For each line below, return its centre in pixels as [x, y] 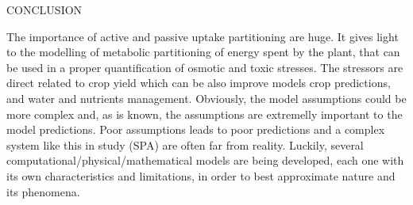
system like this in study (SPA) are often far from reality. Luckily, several [185, 144]
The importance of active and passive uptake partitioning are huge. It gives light [203, 36]
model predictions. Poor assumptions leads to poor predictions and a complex [196, 129]
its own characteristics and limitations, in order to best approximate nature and [201, 175]
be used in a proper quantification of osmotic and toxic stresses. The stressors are [205, 67]
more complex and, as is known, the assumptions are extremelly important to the [205, 114]
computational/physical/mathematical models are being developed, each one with [205, 160]
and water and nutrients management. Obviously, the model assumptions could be [206, 98]
